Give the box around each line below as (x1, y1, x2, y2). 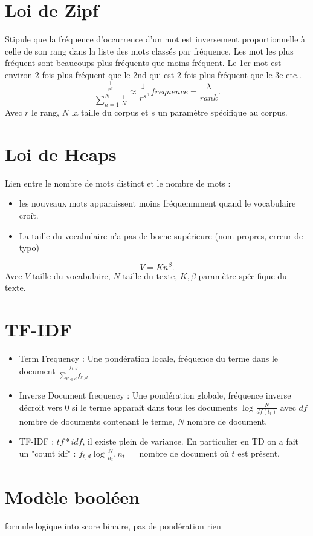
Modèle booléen (5, 484, 140, 509)
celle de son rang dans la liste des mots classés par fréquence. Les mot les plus (5, 44, 294, 57)
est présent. (237, 447, 280, 459)
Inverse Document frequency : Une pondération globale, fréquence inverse (19, 388, 291, 401)
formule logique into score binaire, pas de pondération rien (5, 519, 221, 532)
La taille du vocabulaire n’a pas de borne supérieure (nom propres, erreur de (19, 229, 303, 242)
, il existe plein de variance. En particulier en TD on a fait (82, 435, 299, 448)
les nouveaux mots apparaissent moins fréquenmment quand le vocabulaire (19, 197, 296, 210)
